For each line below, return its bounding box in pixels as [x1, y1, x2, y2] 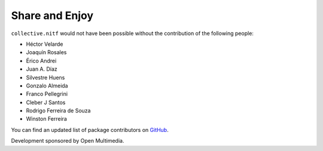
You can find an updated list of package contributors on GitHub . [11, 126, 169, 133]
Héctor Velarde [26, 40, 63, 48]
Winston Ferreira [26, 115, 67, 122]
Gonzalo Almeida [26, 82, 68, 89]
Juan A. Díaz [26, 65, 58, 73]
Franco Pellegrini [26, 90, 68, 97]
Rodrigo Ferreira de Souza [26, 107, 91, 114]
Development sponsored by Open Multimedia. [11, 137, 124, 144]
